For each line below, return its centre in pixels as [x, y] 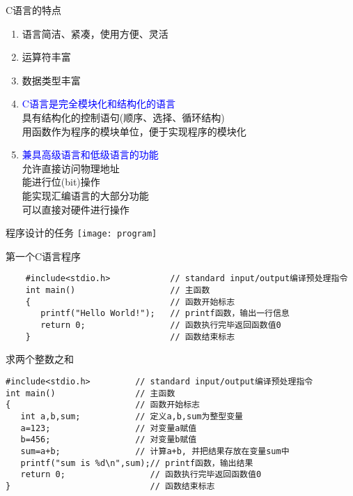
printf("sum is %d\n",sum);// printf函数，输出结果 [137, 463]
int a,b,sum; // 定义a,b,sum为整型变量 [132, 416]
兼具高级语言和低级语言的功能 [90, 155]
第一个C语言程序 [44, 256]
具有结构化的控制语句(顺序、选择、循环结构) [123, 117]
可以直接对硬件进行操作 [76, 209]
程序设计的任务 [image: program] [81, 233]
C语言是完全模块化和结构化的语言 [99, 104]
